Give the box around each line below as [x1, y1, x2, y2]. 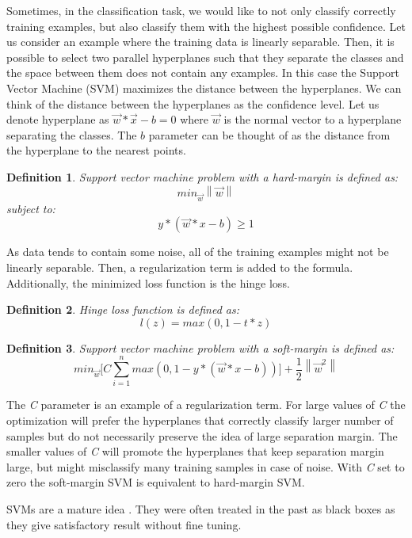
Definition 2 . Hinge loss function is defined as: [6, 301, 239, 318]
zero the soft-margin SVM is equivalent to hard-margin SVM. [6, 474, 305, 490]
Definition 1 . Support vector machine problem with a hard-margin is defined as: [6, 168, 399, 185]
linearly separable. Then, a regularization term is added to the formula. [6, 258, 353, 275]
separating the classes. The [6, 126, 137, 143]
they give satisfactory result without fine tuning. [6, 516, 242, 532]
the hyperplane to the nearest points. [6, 142, 186, 158]
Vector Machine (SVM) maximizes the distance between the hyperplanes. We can [6, 79, 402, 96]
